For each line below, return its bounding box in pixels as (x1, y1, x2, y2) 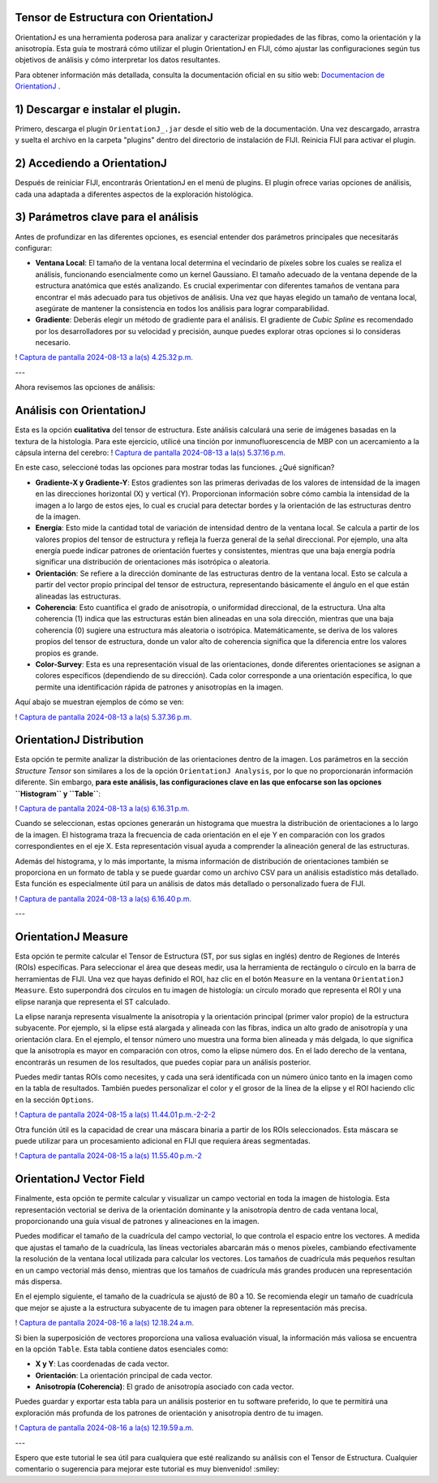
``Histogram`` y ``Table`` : (15, 789, 101, 798)
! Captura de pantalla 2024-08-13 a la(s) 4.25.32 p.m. (15, 352, 194, 362)
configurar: (15, 243, 53, 253)
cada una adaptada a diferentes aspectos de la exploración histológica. (15, 189, 254, 199)
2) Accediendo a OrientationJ (15, 157, 167, 171)
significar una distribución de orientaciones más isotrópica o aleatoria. (35, 557, 271, 567)
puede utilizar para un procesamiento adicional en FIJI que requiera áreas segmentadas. (15, 1135, 311, 1145)
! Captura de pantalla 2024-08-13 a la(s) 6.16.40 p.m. (15, 893, 192, 903)
